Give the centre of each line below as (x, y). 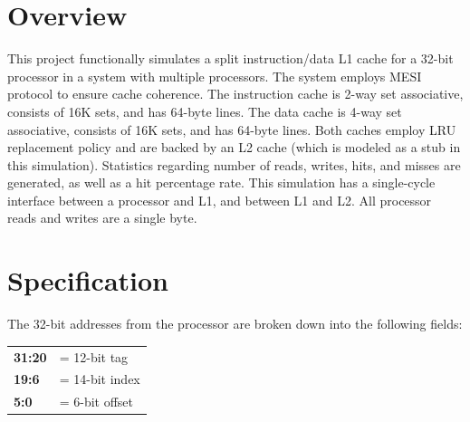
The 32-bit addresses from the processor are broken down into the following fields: (235, 324)
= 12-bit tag (94, 356)
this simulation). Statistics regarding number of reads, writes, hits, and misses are (234, 164)
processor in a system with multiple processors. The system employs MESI (215, 76)
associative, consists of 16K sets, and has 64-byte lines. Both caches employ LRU (232, 129)
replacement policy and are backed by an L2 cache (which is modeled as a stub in (234, 147)
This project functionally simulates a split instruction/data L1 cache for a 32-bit (230, 58)
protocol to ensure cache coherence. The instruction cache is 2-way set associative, (235, 94)
